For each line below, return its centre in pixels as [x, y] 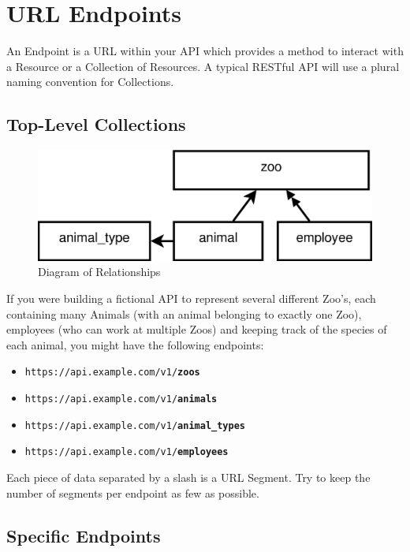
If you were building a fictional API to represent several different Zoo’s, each [191, 298]
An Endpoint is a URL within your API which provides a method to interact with [205, 51]
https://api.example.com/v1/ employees [127, 452]
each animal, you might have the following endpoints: [135, 344]
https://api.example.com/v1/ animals [121, 399]
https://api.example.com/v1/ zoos [112, 373]
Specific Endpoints [84, 535]
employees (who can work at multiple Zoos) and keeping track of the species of [197, 329]
